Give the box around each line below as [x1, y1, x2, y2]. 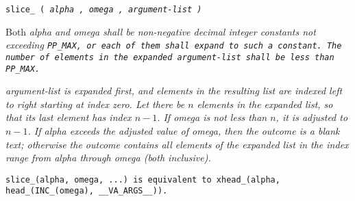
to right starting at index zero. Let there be [5, 96, 185, 111]
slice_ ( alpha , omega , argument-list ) [5, 5, 202, 14]
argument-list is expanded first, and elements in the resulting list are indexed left [5, 83, 343, 98]
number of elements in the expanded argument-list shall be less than [5, 52, 334, 62]
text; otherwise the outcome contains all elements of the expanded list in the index [5, 137, 349, 151]
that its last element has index [5, 110, 132, 124]
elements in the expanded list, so [197, 96, 333, 111]
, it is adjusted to [276, 110, 348, 124]
